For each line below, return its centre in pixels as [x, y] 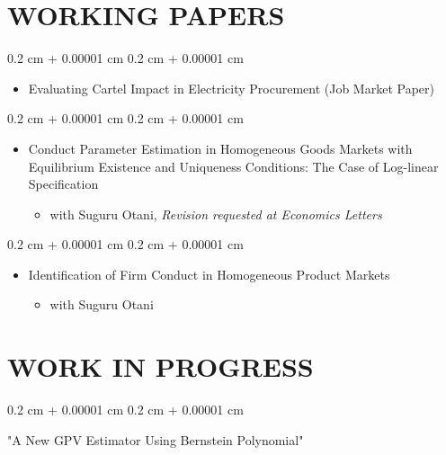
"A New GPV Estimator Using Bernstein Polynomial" [156, 439]
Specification [63, 184]
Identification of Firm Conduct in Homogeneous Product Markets [209, 274]
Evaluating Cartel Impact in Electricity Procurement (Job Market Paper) [231, 88]
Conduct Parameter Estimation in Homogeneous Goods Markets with [220, 148]
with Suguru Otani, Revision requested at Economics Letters [216, 214]
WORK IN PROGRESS [161, 366]
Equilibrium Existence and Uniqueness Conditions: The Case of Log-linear [233, 166]
